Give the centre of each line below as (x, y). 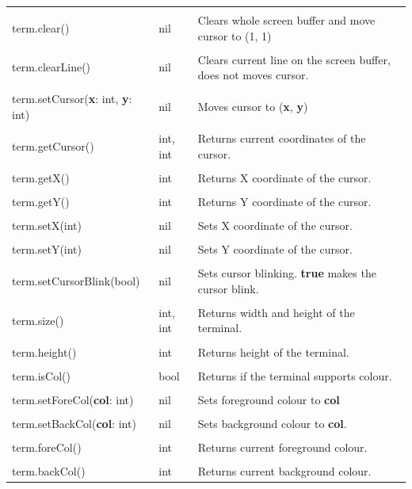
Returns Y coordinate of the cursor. (284, 201)
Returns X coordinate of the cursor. (284, 177)
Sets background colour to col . (272, 423)
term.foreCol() (47, 447)
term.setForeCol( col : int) (73, 399)
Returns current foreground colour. (282, 447)
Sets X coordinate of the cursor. (275, 225)
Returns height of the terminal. (273, 351)
